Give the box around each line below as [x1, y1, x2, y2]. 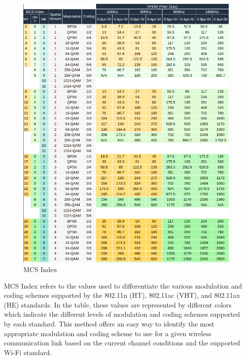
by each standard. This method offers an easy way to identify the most [4, 318, 214, 328]
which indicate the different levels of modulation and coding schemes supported [4, 309, 240, 319]
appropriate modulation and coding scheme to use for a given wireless [4, 328, 212, 338]
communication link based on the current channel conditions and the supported [4, 338, 240, 348]
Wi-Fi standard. [4, 347, 52, 357]
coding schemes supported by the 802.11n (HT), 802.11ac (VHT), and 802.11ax [4, 290, 240, 300]
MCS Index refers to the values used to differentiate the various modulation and [4, 280, 242, 291]
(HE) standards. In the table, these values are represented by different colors [4, 299, 232, 309]
